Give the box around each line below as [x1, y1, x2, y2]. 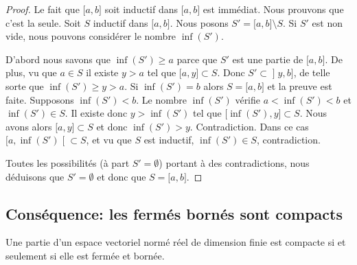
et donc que [97, 169, 146, 183]
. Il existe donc [65, 106, 128, 120]
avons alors [5, 119, 52, 133]
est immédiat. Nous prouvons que [203, 2, 344, 16]
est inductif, [143, 132, 194, 147]
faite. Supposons [5, 92, 74, 106]
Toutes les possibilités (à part [5, 155, 130, 170]
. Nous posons [170, 15, 229, 30]
